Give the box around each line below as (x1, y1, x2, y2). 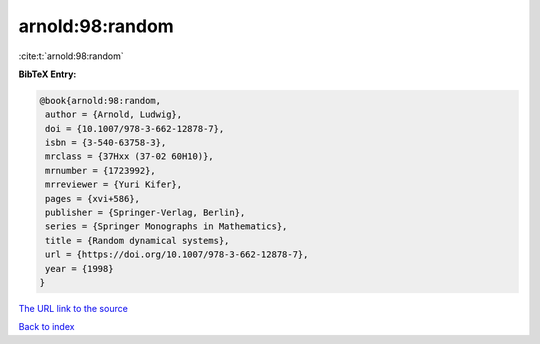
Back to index (18, 321, 75, 333)
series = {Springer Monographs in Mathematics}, (45, 221, 288, 232)
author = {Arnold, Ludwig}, (45, 109, 183, 120)
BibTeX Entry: (18, 68, 77, 80)
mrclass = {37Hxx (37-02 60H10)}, (45, 151, 214, 162)
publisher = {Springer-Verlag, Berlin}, (45, 207, 246, 219)
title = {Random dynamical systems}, (45, 235, 230, 246)
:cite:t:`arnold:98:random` (18, 50, 124, 62)
